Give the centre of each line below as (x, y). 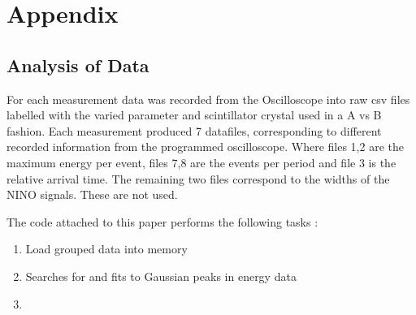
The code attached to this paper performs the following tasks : (162, 221)
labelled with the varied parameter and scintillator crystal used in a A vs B (194, 115)
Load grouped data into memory (106, 249)
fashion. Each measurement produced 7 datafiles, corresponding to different (194, 130)
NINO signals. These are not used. (92, 194)
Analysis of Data (78, 65)
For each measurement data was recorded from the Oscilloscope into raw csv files (208, 99)
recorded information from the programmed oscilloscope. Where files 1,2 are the (205, 147)
